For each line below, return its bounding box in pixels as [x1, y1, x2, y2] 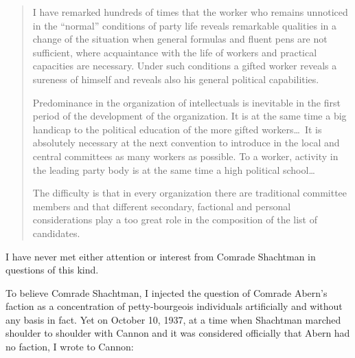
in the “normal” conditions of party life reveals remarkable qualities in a [32, 18, 337, 32]
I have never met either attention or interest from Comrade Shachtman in [5, 249, 316, 263]
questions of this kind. [5, 262, 99, 277]
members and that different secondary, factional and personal [32, 199, 291, 213]
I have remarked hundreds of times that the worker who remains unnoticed [32, 5, 348, 19]
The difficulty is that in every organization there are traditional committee [32, 186, 347, 200]
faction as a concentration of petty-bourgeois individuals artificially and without [5, 299, 343, 313]
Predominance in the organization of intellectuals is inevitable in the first [32, 95, 341, 109]
